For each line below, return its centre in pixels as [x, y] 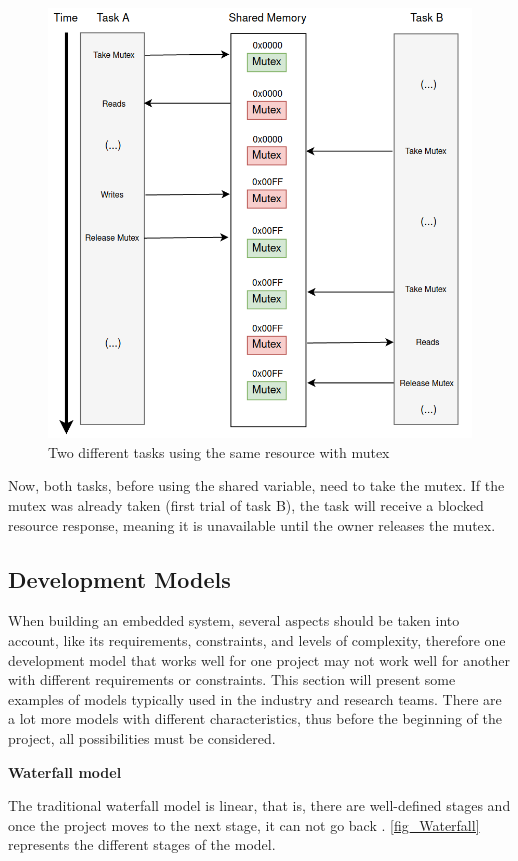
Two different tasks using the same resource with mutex [219, 451]
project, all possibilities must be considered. [142, 737]
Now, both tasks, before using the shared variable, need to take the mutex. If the [256, 485]
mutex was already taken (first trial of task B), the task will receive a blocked [246, 505]
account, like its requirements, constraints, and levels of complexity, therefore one [257, 640]
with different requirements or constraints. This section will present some [232, 679]
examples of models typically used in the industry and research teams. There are [255, 698]
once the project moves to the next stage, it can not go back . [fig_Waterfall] [244, 824]
